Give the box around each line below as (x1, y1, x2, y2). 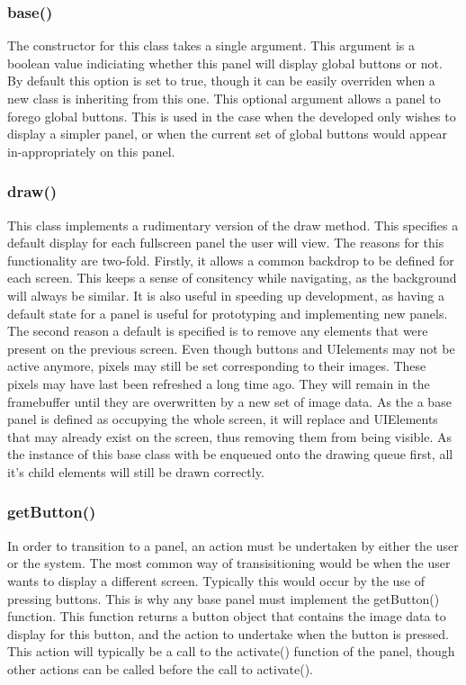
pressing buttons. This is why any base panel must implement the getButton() (7, 589, 440, 608)
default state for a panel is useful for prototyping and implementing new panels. (7, 303, 448, 322)
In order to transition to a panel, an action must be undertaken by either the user (7, 536, 459, 554)
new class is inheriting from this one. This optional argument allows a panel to (7, 89, 441, 107)
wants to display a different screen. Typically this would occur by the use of (7, 571, 426, 590)
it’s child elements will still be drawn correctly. (7, 462, 264, 481)
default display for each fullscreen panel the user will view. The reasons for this (7, 233, 444, 252)
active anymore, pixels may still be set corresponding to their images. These (7, 356, 426, 375)
